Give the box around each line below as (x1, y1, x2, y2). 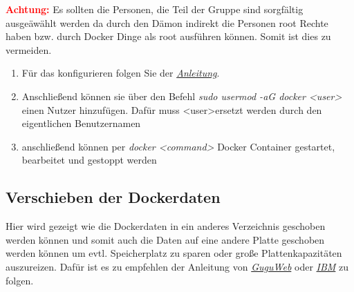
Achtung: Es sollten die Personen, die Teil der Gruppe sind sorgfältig (6, 2, 304, 16)
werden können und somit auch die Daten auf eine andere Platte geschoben (6, 232, 325, 246)
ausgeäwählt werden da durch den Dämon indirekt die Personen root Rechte (6, 15, 328, 30)
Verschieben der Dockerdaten (6, 186, 221, 208)
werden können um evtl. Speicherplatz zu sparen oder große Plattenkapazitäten (6, 246, 342, 260)
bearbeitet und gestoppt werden (21, 153, 157, 167)
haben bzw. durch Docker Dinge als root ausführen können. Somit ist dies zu (6, 29, 331, 43)
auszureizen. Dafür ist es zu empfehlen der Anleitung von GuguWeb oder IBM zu (6, 259, 349, 273)
